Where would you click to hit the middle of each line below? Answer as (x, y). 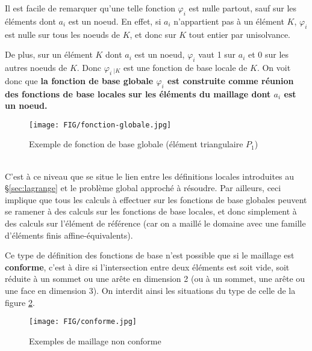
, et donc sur (153, 34)
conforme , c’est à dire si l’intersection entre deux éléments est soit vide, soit (147, 267)
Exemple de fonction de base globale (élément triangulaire (136, 144)
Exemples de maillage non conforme (95, 340)
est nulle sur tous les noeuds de (62, 34)
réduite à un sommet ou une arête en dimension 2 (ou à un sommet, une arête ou (155, 279)
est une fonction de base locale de (185, 67)
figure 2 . (20, 302)
